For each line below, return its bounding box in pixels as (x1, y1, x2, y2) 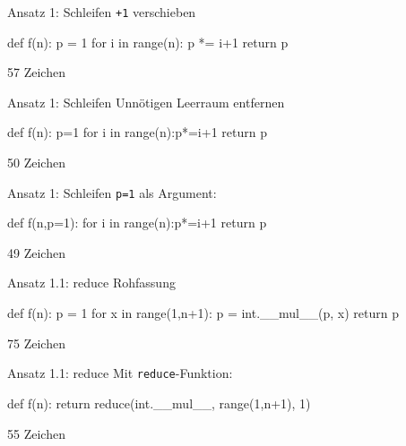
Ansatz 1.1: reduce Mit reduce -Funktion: (7, 364, 233, 382)
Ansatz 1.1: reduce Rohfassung (7, 273, 176, 292)
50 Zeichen (7, 153, 65, 172)
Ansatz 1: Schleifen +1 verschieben (7, 3, 196, 21)
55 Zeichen (7, 424, 65, 442)
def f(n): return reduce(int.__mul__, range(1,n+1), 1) (7, 393, 311, 412)
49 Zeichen (7, 243, 65, 262)
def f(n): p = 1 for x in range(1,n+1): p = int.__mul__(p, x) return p (7, 304, 399, 322)
